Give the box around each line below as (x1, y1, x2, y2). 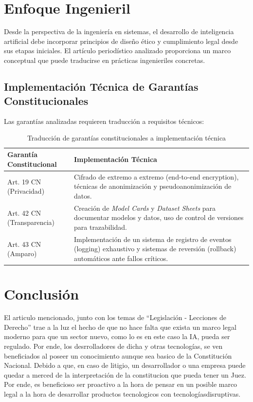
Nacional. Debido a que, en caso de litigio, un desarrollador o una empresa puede (4, 360, 246, 370)
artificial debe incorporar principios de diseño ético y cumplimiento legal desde (4, 36, 238, 46)
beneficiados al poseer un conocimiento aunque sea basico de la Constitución (4, 350, 232, 361)
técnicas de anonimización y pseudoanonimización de (74, 181, 232, 191)
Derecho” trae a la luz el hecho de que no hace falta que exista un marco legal (4, 322, 236, 332)
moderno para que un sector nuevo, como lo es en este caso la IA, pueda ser (4, 331, 230, 342)
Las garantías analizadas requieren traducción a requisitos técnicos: (4, 116, 204, 126)
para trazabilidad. (74, 221, 127, 232)
